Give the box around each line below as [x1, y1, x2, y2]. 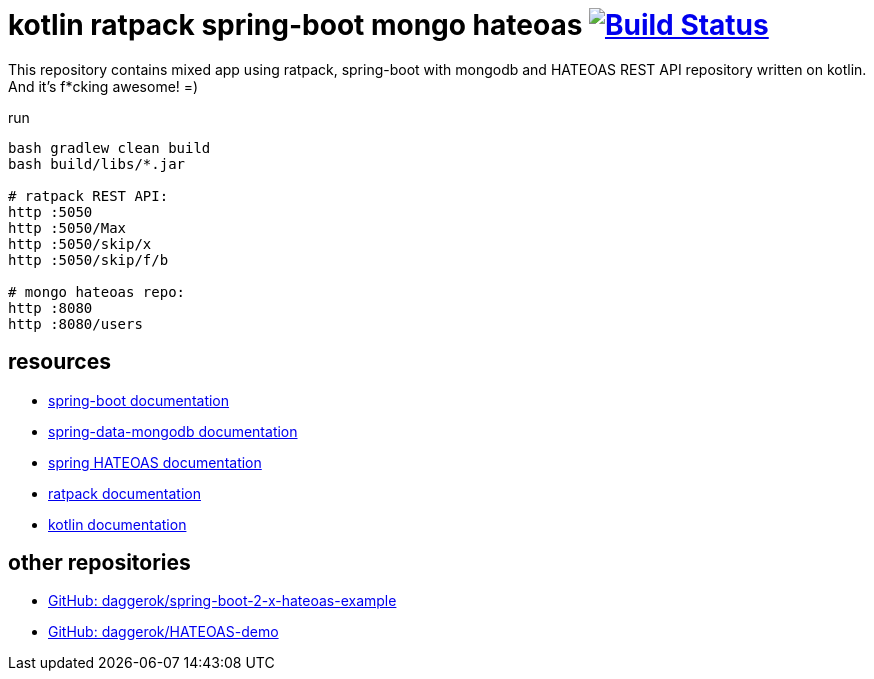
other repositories [8, 550, 191, 576]
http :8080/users [8, 315, 143, 332]
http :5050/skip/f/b [8, 251, 169, 268]
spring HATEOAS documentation [48, 453, 262, 471]
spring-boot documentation [48, 391, 230, 409]
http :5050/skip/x [8, 235, 152, 252]
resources [8, 349, 111, 375]
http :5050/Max [8, 219, 127, 236]
